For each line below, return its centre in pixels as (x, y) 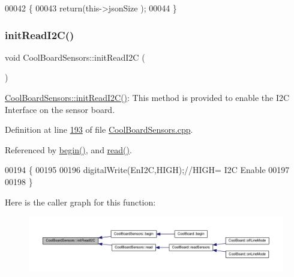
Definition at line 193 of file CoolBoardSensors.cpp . (99, 129)
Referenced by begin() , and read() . (68, 149)
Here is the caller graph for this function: (80, 202)
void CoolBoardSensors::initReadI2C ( (75, 57)
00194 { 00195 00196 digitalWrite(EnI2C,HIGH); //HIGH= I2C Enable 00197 (147, 170)
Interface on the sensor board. (60, 109)
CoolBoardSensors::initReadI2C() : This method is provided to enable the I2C (147, 97)
